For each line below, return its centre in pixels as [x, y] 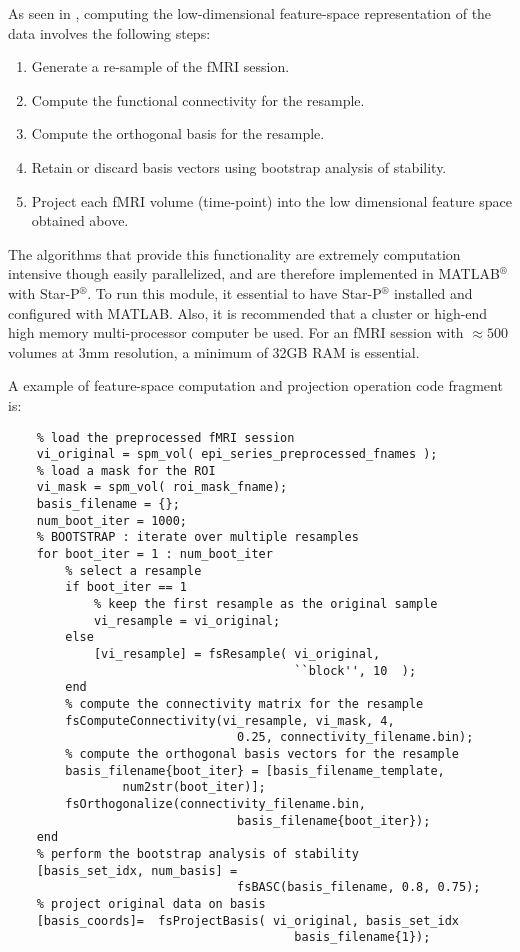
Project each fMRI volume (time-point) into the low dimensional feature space [271, 200]
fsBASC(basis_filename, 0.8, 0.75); [359, 887]
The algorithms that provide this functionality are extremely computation [234, 253]
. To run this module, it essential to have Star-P [234, 292]
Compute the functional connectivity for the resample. [198, 99]
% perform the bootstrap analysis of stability [197, 853]
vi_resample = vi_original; [187, 620]
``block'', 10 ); [355, 670]
